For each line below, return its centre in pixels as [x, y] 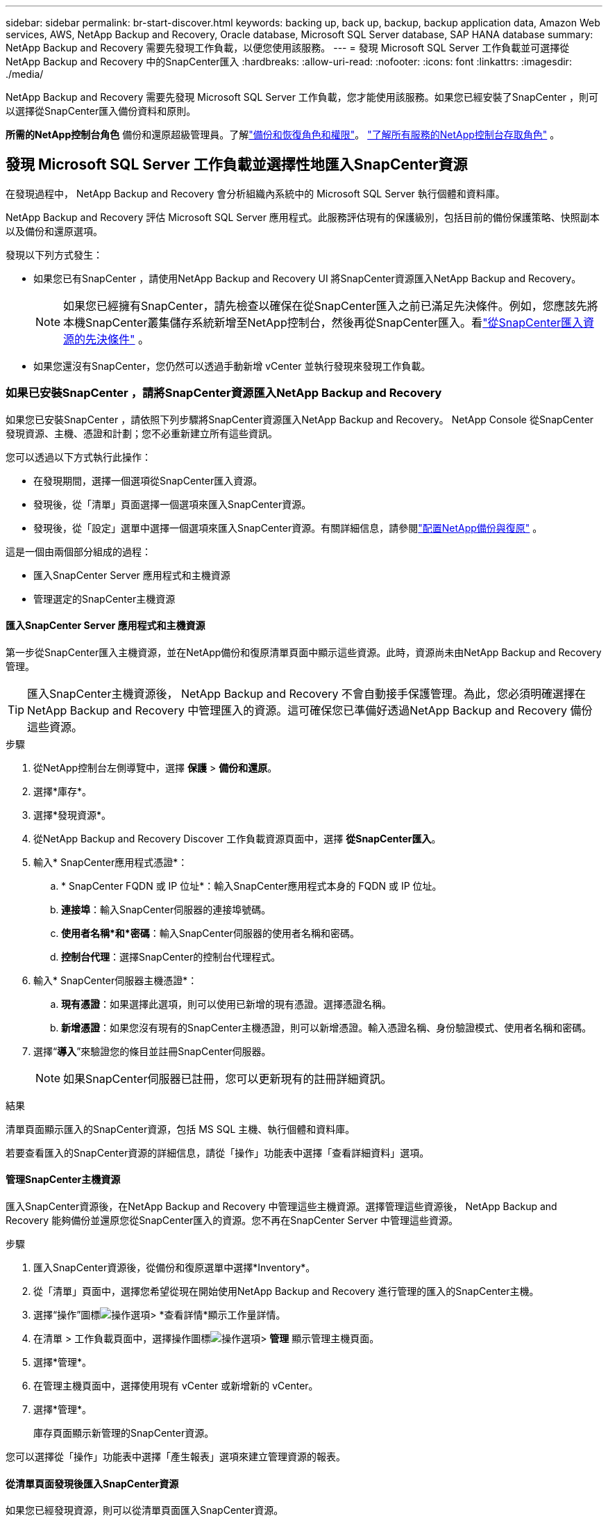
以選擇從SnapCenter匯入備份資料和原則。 [101, 111]
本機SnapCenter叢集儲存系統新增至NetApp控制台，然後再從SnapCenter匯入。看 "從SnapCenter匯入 [323, 322]
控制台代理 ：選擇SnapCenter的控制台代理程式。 [171, 956]
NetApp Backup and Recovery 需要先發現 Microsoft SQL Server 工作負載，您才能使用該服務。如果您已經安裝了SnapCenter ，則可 [302, 97]
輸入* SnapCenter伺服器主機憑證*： [116, 980]
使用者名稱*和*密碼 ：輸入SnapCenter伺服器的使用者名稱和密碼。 [210, 933]
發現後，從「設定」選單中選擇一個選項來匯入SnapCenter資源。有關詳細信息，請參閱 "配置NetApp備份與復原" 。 [288, 528]
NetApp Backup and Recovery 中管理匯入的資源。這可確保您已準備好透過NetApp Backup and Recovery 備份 [310, 710]
